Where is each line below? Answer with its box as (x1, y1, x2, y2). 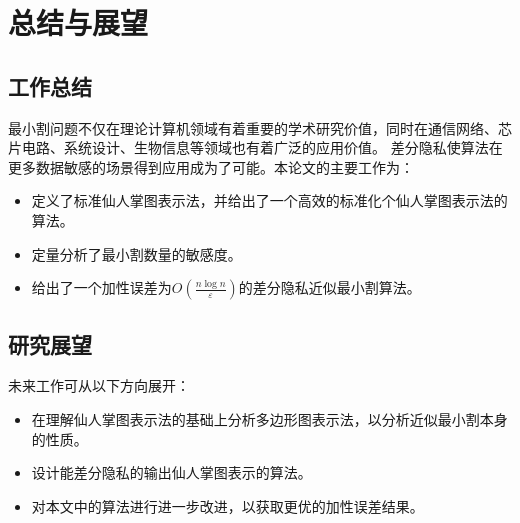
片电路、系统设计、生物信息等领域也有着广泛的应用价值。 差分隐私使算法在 (8, 137, 503, 158)
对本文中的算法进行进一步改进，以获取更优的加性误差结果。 (31, 495, 424, 516)
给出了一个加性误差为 (31, 277, 172, 298)
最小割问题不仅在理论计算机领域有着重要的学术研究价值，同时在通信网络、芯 (8, 117, 512, 138)
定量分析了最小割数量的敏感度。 (31, 243, 242, 264)
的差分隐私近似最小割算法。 (238, 277, 421, 298)
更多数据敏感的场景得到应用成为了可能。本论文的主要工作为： (8, 156, 414, 177)
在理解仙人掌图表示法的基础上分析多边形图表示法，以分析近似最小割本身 (31, 408, 508, 429)
